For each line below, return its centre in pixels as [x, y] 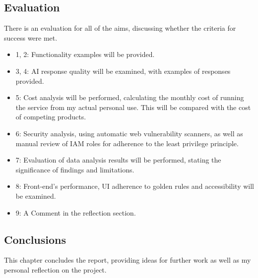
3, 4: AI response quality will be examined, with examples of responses [123, 71]
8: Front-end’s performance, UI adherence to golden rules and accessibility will [135, 186]
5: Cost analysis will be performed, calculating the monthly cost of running [130, 97]
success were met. [31, 37]
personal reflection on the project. [55, 269]
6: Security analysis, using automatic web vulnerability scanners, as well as [129, 133]
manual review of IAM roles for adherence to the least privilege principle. [127, 143]
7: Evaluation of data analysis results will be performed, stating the [118, 160]
